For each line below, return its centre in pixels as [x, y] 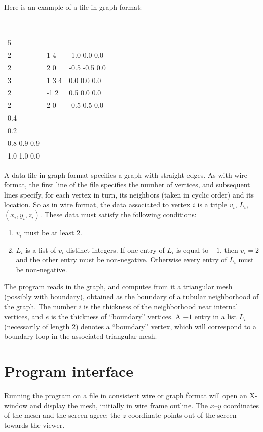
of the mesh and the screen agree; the [62, 415]
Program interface [69, 371]
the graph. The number [40, 306]
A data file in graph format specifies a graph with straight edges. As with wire [126, 174]
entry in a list [216, 316]
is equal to [192, 249]
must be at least [49, 233]
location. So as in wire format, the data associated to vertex [97, 204]
